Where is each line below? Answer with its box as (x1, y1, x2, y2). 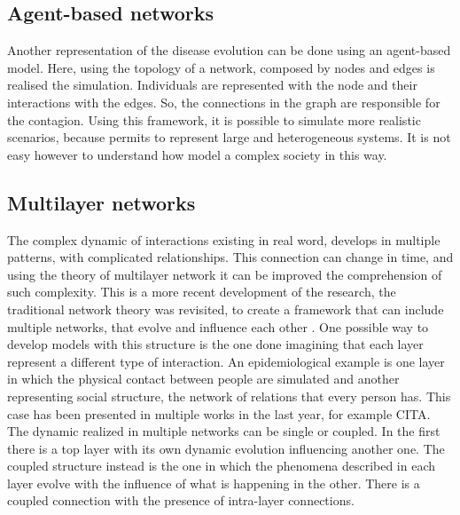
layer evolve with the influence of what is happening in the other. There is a (7, 473, 420, 492)
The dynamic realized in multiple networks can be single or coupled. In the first (7, 422, 441, 440)
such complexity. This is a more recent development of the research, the (7, 282, 396, 301)
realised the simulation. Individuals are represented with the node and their (7, 75, 417, 94)
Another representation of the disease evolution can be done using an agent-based (7, 41, 451, 59)
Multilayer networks (7, 188, 196, 216)
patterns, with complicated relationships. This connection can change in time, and (7, 248, 454, 266)
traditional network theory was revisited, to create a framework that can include (7, 299, 444, 318)
